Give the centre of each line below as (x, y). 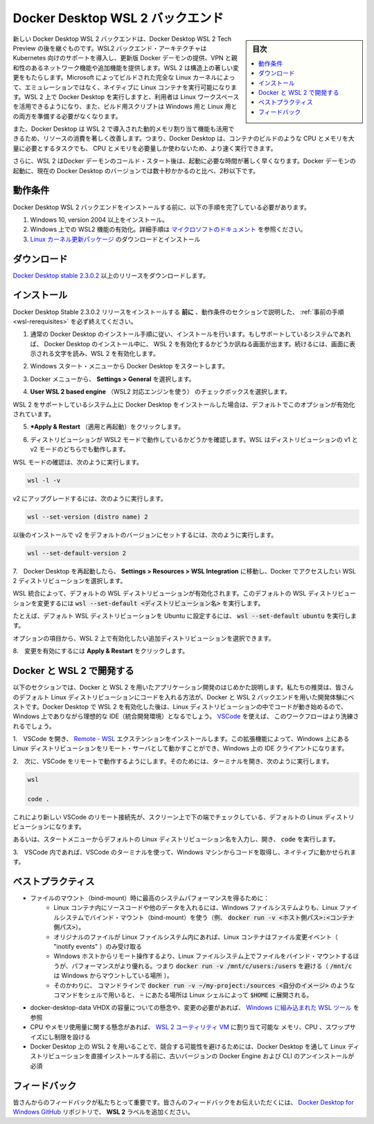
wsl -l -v (44, 480)
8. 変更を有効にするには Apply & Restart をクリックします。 (101, 651)
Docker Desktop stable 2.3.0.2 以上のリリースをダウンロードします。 (111, 275)
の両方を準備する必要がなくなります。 (67, 116)
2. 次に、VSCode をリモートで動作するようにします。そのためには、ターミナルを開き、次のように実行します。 (173, 761)
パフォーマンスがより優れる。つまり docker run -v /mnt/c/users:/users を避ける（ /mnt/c (212, 965)
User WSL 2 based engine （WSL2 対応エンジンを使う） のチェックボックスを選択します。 (160, 392)
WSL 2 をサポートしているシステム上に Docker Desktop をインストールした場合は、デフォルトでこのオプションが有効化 (184, 404)
